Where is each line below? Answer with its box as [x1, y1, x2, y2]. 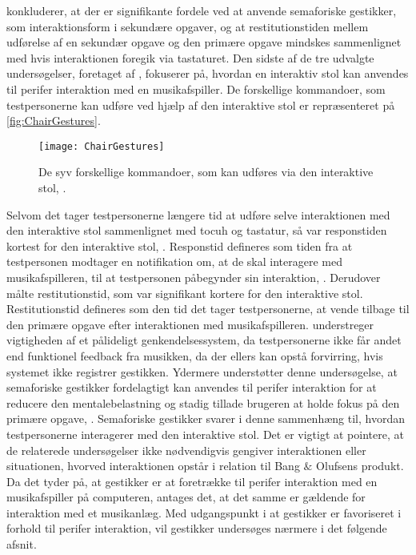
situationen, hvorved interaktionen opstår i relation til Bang [6, 457, 300, 474]
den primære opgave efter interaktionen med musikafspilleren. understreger [6, 316, 374, 332]
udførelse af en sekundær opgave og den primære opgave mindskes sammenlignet [6, 34, 402, 50]
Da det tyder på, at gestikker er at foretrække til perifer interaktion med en [6, 473, 378, 489]
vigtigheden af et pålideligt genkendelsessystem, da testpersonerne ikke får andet [6, 332, 402, 348]
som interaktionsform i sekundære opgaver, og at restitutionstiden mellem [6, 18, 369, 34]
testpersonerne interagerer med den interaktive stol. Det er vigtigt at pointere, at [6, 425, 404, 442]
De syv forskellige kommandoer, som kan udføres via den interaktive [38, 163, 374, 180]
